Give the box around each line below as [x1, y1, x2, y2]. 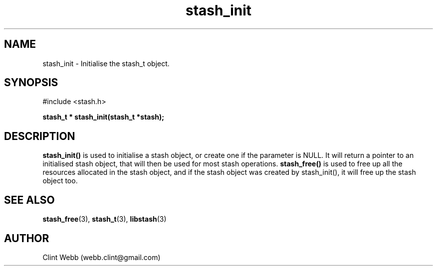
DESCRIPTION [4, 130, 75, 142]
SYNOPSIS [4, 76, 58, 89]
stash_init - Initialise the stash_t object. [42, 59, 170, 68]
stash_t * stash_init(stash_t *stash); [42, 113, 165, 122]
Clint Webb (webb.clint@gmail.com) [42, 253, 161, 262]
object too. [42, 176, 78, 185]
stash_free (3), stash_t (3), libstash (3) [42, 215, 167, 224]
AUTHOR [4, 232, 49, 245]
